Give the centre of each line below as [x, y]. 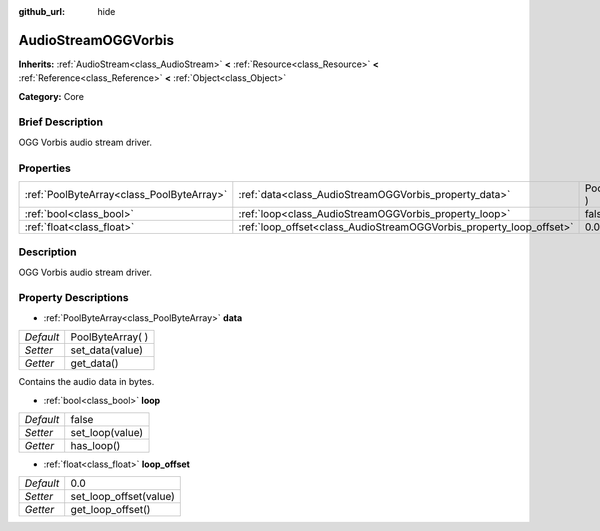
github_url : [41, 11]
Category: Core [51, 96]
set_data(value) [107, 350]
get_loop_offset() [110, 510]
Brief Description [61, 122]
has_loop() [95, 446]
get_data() [94, 363]
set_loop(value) [107, 433]
